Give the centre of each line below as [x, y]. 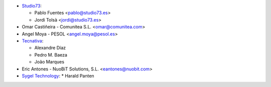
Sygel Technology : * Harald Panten [58, 75]
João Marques [49, 62]
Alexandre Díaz [50, 48]
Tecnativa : [33, 40]
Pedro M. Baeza [51, 54]
